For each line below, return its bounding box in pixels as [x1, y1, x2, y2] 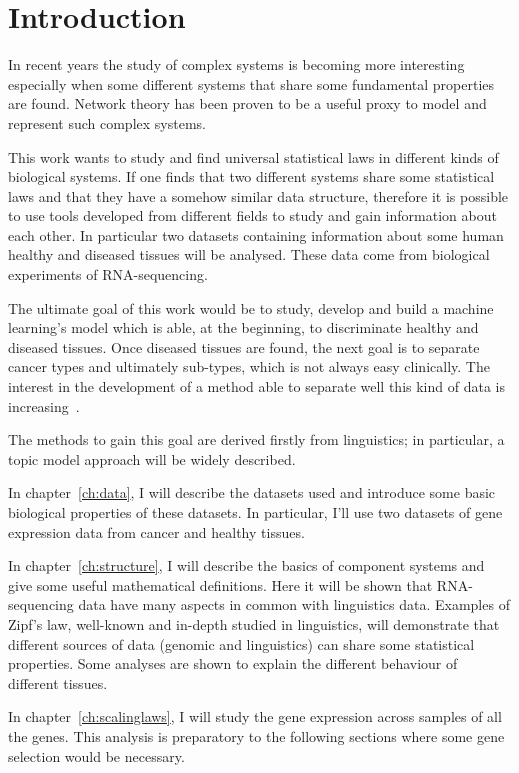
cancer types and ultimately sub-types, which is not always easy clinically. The [8, 356, 490, 377]
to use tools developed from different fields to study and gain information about [8, 205, 497, 226]
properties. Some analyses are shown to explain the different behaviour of [8, 653, 458, 674]
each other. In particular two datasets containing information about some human [8, 224, 504, 245]
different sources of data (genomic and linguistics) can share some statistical [8, 633, 475, 654]
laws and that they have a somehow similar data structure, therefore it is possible [8, 185, 509, 206]
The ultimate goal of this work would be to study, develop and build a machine [8, 297, 494, 318]
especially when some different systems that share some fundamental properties [8, 73, 495, 94]
